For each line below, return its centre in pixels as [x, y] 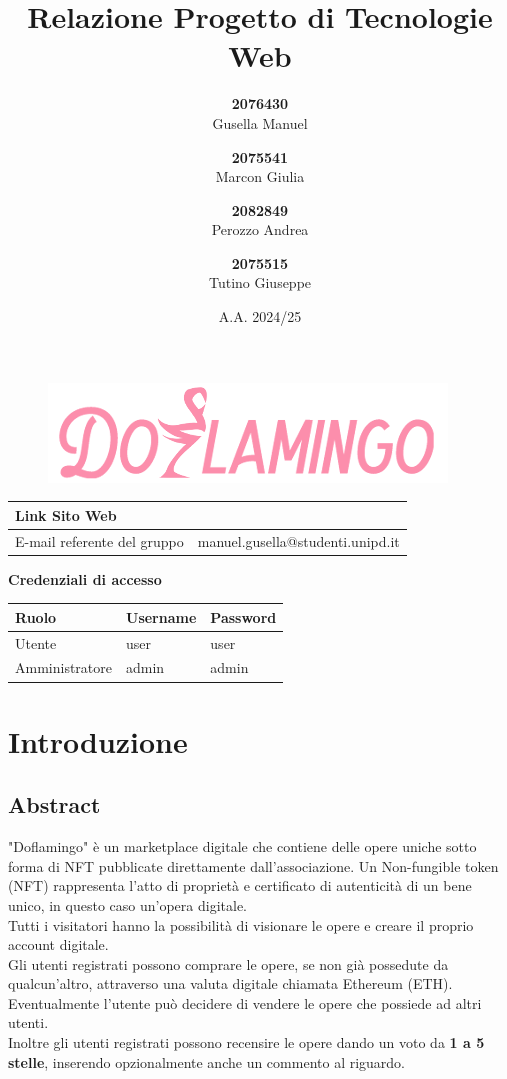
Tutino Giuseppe [260, 282]
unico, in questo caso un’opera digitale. [127, 904]
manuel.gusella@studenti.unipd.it [298, 540]
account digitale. [58, 944]
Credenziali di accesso [85, 578]
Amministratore [63, 667]
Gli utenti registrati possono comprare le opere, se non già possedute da [228, 963]
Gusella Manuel [260, 122]
